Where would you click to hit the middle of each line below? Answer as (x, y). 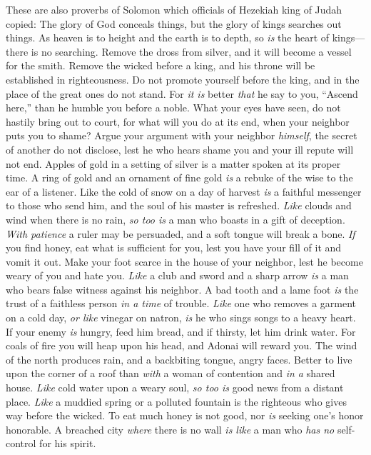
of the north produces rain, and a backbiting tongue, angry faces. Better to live (179, 359)
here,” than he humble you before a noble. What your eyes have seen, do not (173, 107)
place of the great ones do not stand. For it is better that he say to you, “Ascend (182, 93)
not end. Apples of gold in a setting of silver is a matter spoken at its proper (173, 163)
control (21, 443)
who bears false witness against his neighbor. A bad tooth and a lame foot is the (182, 289)
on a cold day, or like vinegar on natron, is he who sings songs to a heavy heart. (181, 317)
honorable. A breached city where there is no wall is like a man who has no (170, 429)
